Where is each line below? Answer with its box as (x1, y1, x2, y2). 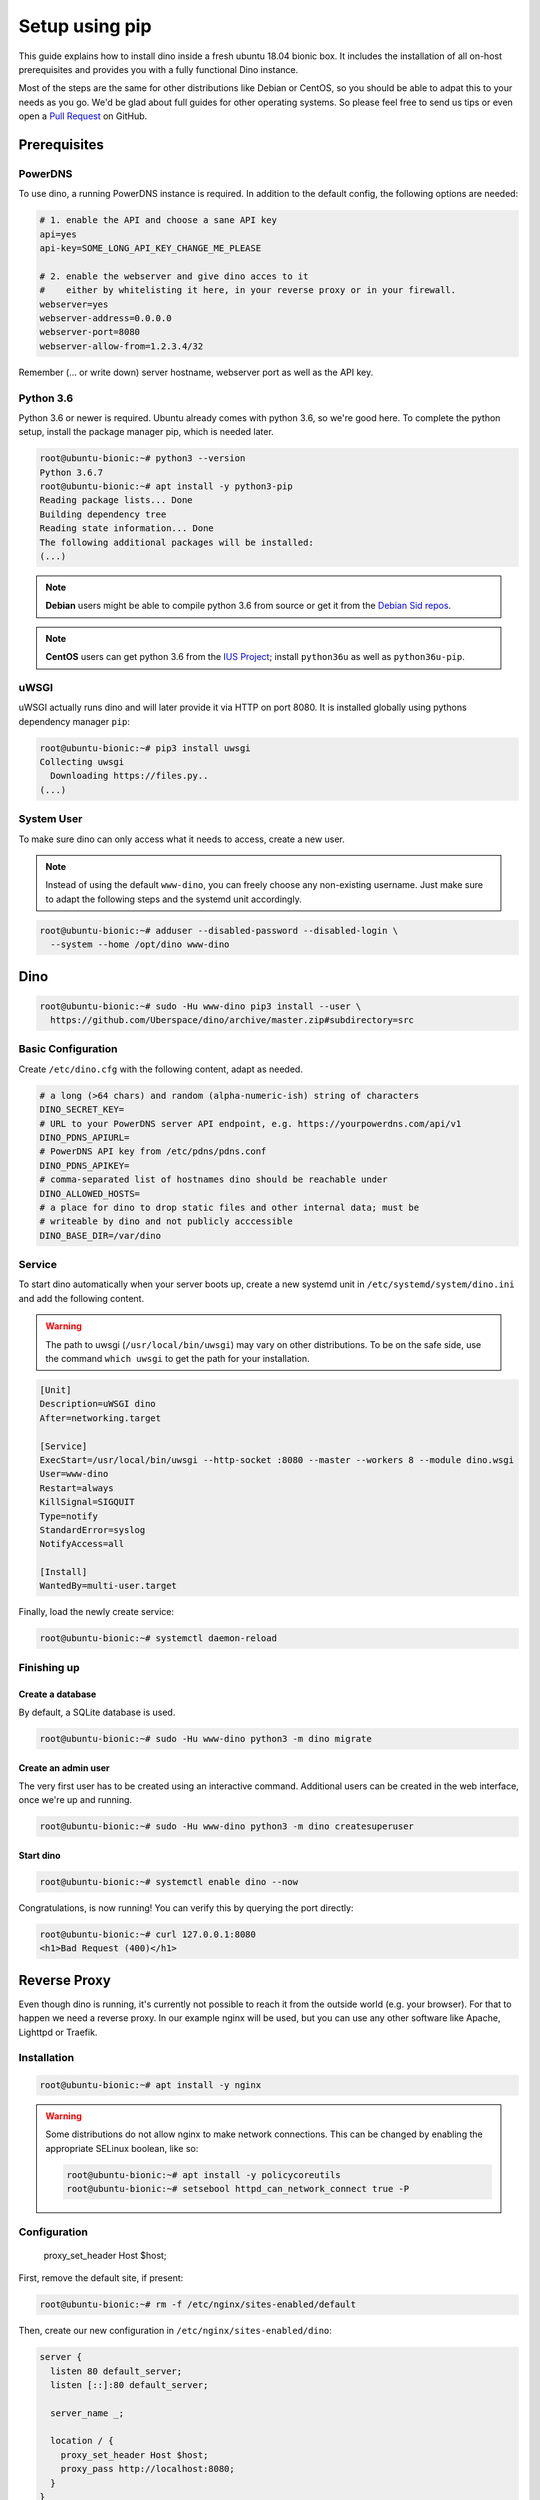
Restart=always (39, 1482, 114, 1494)
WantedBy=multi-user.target (39, 1580, 177, 1592)
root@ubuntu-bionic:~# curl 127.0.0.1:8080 (39, 1928, 257, 1940)
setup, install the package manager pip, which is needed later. (18, 426, 274, 438)
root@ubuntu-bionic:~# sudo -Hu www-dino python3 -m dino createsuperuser (39, 1821, 415, 1832)
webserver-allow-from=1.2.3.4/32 (39, 340, 204, 352)
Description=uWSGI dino (39, 1398, 157, 1410)
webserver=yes (39, 298, 109, 310)
